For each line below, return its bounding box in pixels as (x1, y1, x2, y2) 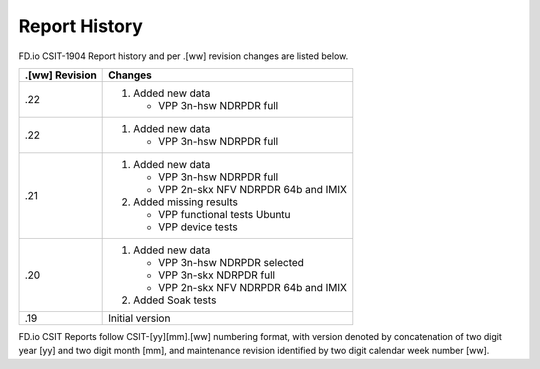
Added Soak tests (133, 293, 217, 307)
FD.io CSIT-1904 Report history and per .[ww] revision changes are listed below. (18, 50, 349, 62)
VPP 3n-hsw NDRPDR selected (158, 255, 305, 269)
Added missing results (133, 195, 239, 209)
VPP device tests (158, 220, 239, 234)
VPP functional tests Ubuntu (158, 207, 291, 221)
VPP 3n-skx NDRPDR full (158, 268, 275, 282)
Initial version (108, 311, 171, 325)
